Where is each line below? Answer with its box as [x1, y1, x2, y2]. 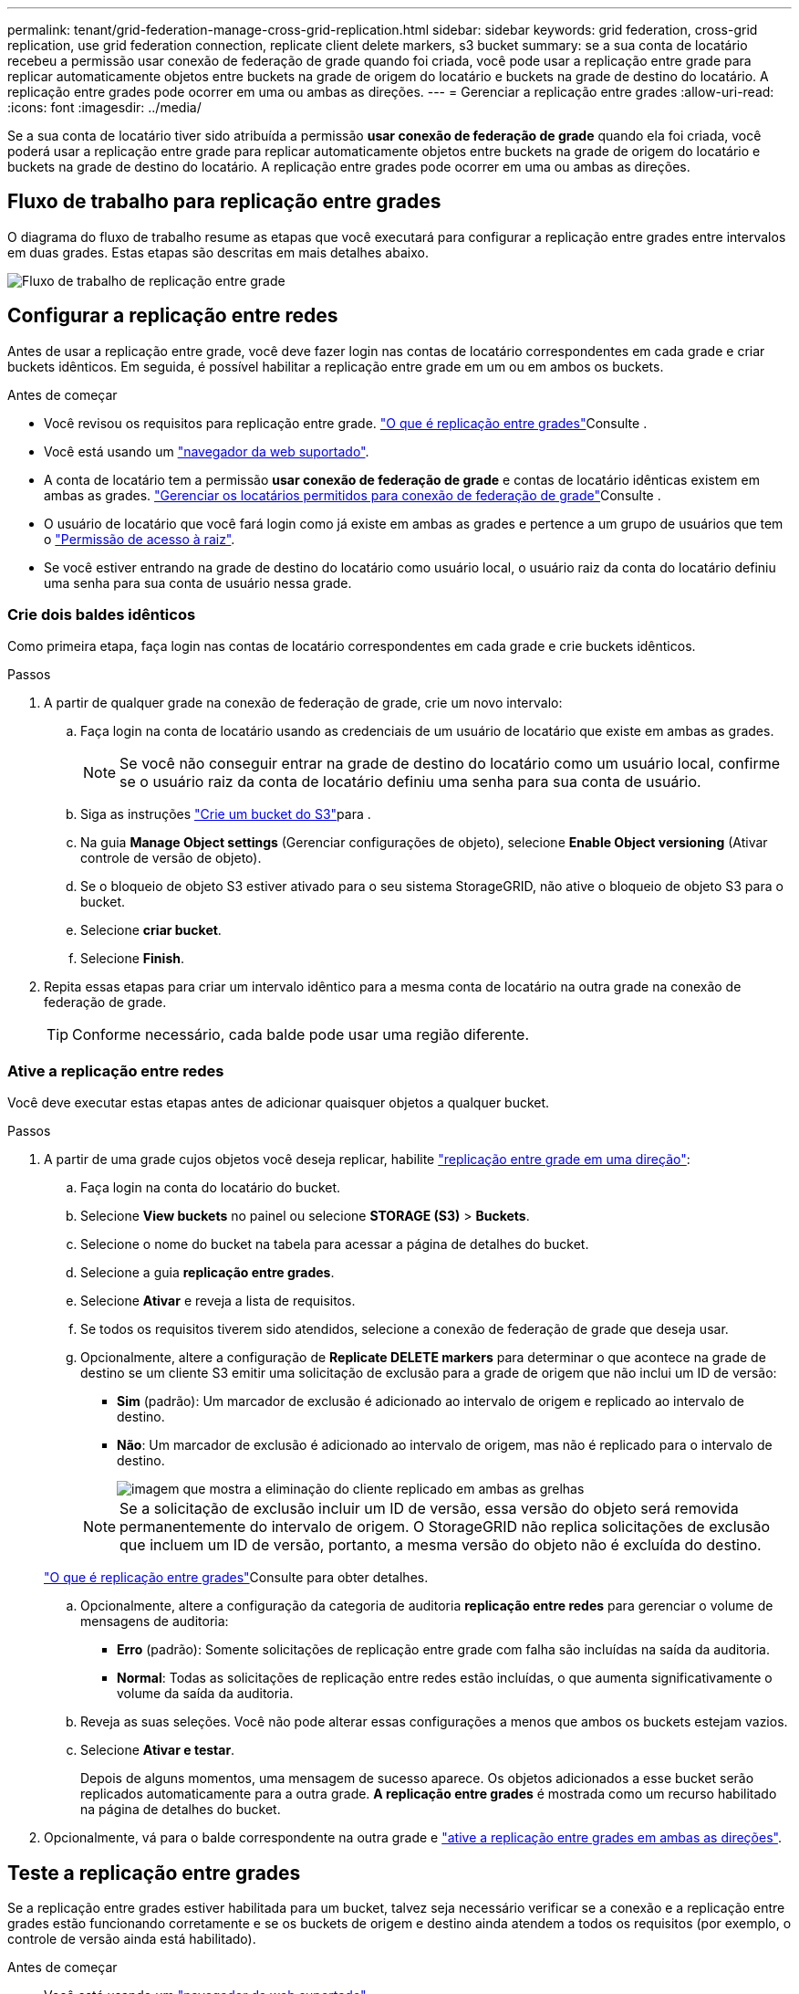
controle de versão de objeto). [80, 850, 262, 866]
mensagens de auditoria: [80, 1613, 229, 1630]
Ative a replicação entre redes [7, 1061, 224, 1080]
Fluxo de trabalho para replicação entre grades [7, 190, 441, 214]
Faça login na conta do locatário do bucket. [80, 1180, 341, 1196]
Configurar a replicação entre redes [7, 304, 338, 328]
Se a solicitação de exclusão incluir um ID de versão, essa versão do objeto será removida [119, 1499, 739, 1518]
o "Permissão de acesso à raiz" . [44, 530, 235, 547]
